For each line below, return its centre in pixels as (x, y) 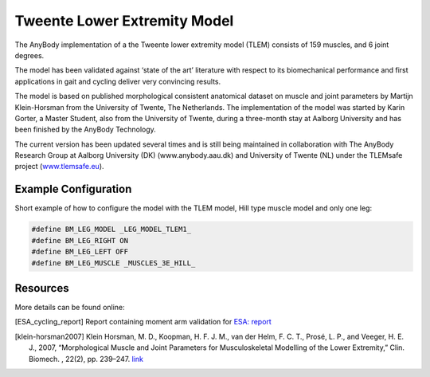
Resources (42, 288)
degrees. (29, 55)
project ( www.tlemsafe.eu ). (59, 167)
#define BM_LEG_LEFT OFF (80, 252)
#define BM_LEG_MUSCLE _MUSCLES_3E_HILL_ (113, 263)
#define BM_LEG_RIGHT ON (80, 240)
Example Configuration (73, 189)
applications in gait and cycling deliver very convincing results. (118, 81)
